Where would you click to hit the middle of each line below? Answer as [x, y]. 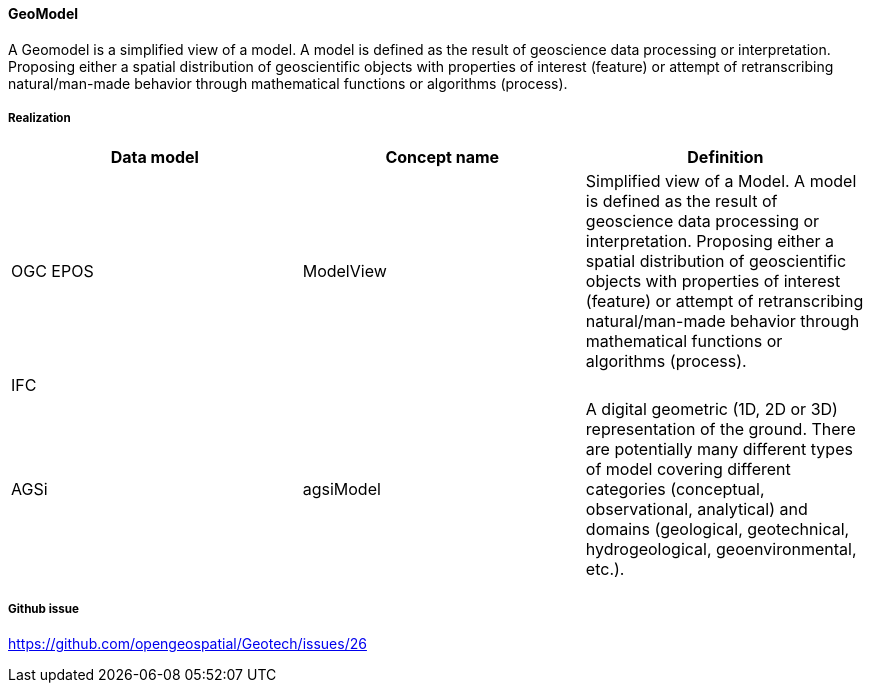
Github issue [43, 608]
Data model [154, 157]
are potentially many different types [719, 449]
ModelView [344, 271]
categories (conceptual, [675, 489]
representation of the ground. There [720, 429]
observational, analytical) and [696, 509]
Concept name [442, 157]
